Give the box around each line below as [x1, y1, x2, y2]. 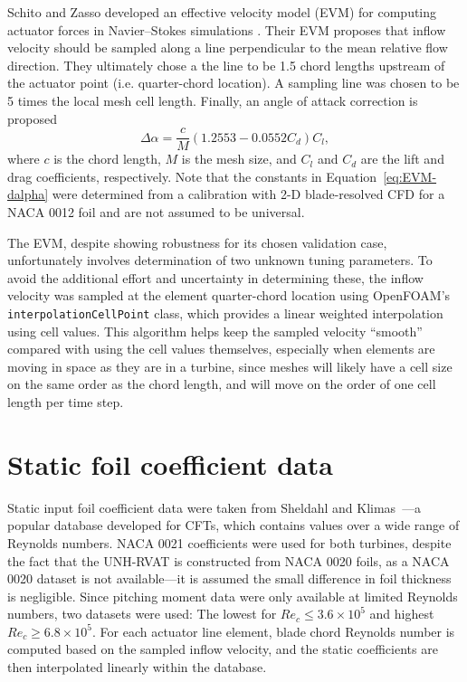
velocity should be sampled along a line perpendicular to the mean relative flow [7, 38, 448, 57]
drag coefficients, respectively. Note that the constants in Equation [7, 166, 377, 185]
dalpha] [7, 185, 49, 204]
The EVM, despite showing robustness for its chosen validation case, [7, 232, 387, 251]
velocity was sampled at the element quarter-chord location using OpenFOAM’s [7, 286, 451, 305]
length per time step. [7, 393, 124, 411]
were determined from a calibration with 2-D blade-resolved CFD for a [52, 185, 445, 204]
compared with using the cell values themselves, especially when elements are [7, 339, 435, 358]
